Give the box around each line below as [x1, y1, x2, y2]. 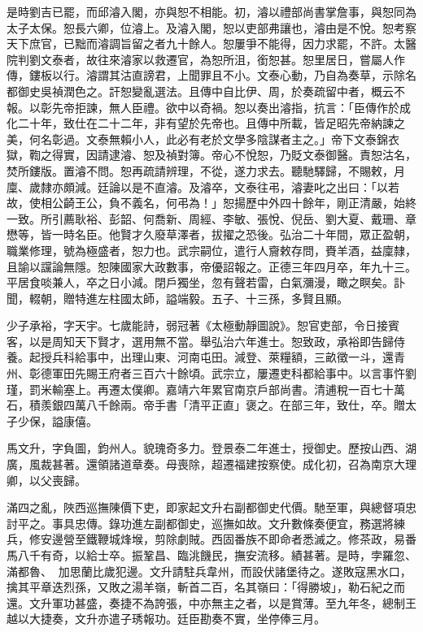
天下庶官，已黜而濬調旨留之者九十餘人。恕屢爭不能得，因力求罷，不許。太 [7, 35, 405, 52]
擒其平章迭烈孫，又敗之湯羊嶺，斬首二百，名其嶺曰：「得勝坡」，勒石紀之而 [7, 578, 405, 595]
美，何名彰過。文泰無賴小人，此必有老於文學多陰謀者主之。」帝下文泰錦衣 [7, 130, 399, 147]
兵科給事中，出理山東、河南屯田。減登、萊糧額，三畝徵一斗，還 [51, 348, 394, 366]
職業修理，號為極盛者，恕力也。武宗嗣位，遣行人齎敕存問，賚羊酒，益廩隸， [7, 241, 416, 258]
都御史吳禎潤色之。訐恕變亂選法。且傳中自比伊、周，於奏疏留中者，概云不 [7, 82, 405, 99]
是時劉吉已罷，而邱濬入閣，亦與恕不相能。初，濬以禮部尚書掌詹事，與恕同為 [7, 3, 416, 19]
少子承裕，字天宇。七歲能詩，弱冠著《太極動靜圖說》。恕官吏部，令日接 [7, 317, 388, 334]
